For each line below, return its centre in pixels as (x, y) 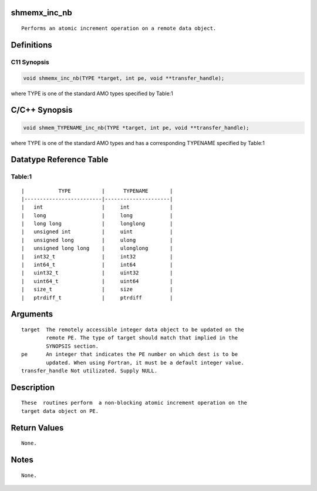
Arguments (32, 314)
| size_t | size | (97, 290)
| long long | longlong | (97, 224)
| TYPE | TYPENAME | (97, 191)
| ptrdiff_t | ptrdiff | (97, 297)
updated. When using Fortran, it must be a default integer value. (145, 362)
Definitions (31, 45)
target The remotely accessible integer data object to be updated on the (133, 330)
